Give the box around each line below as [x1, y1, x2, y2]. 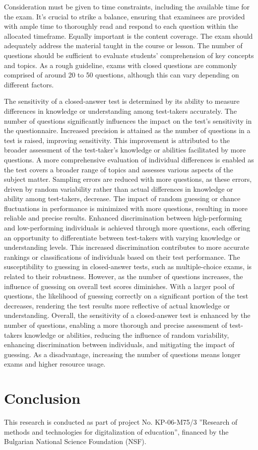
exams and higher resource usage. [4, 359, 106, 369]
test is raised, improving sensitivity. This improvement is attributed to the [4, 135, 230, 145]
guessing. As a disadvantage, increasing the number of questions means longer [4, 349, 241, 359]
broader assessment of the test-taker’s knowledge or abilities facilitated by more [4, 145, 246, 155]
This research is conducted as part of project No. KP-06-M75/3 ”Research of [4, 417, 238, 427]
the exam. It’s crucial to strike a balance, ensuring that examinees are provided [4, 11, 245, 21]
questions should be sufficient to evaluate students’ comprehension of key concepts [4, 50, 254, 60]
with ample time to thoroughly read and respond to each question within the [4, 21, 238, 31]
